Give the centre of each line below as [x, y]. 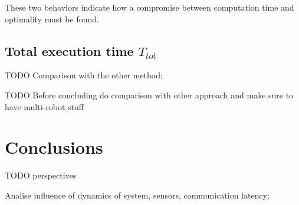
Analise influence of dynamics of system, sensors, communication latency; [137, 195]
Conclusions [54, 147]
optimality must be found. [52, 19]
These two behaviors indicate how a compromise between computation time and [149, 7]
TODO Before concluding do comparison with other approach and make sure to [149, 95]
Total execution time [69, 50]
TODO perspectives [41, 175]
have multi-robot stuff [44, 106]
